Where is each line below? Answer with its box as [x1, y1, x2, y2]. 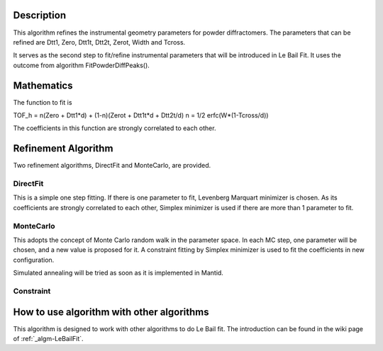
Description [13, 9, 67, 21]
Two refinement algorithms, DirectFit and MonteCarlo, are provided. [13, 161, 211, 170]
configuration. [13, 255, 55, 264]
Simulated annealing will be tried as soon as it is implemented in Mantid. [13, 269, 223, 277]
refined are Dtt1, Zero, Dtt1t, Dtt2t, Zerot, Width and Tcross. [13, 38, 186, 46]
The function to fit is [13, 98, 72, 106]
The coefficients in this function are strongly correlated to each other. [13, 124, 216, 132]
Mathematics [13, 79, 73, 91]
